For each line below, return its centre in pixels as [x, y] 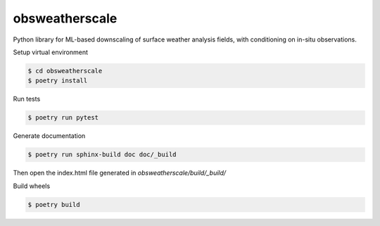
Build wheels [32, 186]
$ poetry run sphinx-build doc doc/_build [102, 155]
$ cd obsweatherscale [65, 71]
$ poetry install [58, 81]
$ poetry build [54, 205]
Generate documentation [49, 136]
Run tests [27, 99]
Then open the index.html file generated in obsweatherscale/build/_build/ [120, 173]
